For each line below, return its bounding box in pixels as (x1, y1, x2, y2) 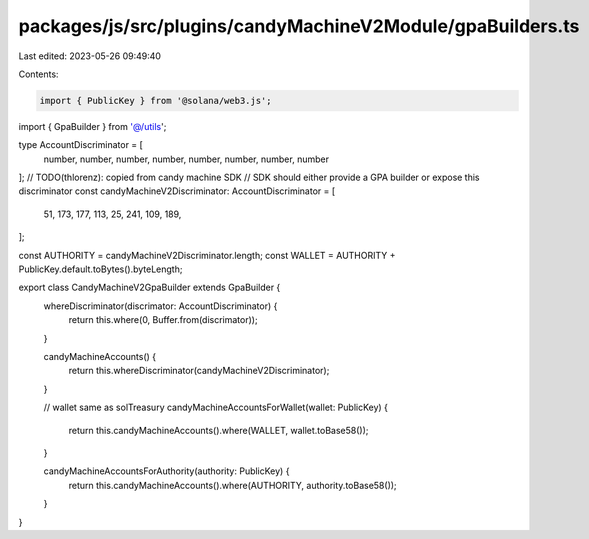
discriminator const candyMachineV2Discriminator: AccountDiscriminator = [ (18, 185, 336, 197)
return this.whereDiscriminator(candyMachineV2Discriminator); (68, 365, 330, 377)
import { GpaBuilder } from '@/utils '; (18, 120, 167, 132)
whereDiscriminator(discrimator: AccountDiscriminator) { (43, 300, 278, 312)
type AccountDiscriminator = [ (18, 139, 144, 151)
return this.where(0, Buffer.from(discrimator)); (68, 314, 259, 326)
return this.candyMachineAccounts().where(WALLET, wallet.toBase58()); (68, 424, 369, 436)
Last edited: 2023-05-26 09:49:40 (18, 50, 162, 62)
